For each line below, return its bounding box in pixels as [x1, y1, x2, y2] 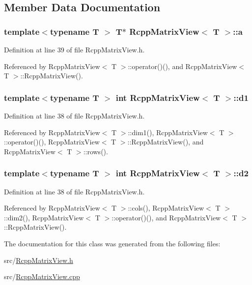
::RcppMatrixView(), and [127, 137, 204, 147]
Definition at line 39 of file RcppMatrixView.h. [4, 45, 145, 54]
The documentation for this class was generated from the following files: [4, 238, 221, 248]
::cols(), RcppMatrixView [128, 203, 204, 213]
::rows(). [83, 146, 108, 156]
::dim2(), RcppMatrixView [4, 212, 84, 222]
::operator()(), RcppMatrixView [4, 137, 100, 147]
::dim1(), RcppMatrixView [128, 127, 208, 137]
